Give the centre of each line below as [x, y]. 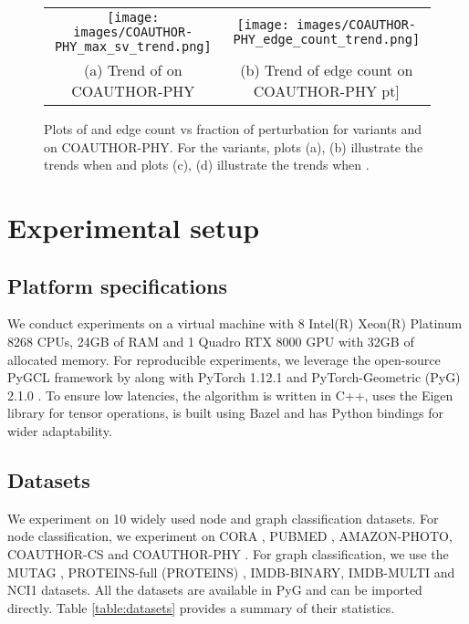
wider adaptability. [60, 430]
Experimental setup [134, 227]
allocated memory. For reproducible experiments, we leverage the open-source [224, 359]
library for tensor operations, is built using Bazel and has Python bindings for [225, 413]
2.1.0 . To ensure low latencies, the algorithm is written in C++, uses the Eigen [230, 395]
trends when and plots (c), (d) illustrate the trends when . [207, 165]
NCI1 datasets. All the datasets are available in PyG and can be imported [215, 590]
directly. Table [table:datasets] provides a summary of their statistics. [201, 607]
